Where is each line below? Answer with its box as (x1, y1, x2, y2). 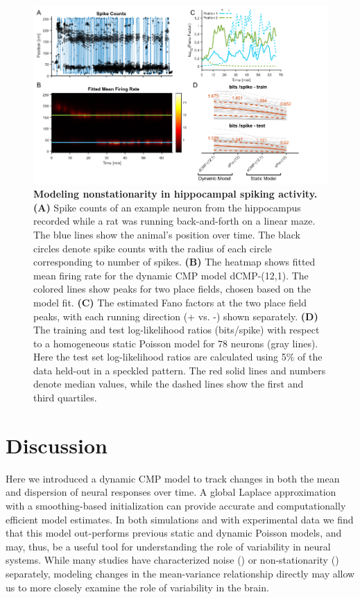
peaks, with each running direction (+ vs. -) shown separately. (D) (33, 309, 318, 323)
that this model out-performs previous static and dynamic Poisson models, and (6, 526, 342, 540)
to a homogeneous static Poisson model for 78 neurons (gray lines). (33, 336, 318, 350)
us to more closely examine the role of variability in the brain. (6, 580, 269, 594)
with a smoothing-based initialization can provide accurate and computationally (6, 498, 346, 512)
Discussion (6, 431, 108, 459)
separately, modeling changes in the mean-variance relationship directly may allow (6, 566, 355, 580)
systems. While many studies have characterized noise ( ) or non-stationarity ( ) (6, 553, 339, 567)
